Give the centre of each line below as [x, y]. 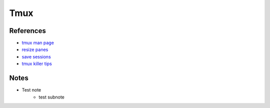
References [27, 31]
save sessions [36, 56]
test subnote [52, 97]
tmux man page [38, 43]
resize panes [35, 49]
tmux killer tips [37, 64]
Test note [31, 90]
